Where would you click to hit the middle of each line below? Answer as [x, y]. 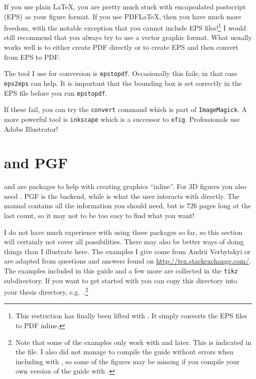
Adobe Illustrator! [31, 129]
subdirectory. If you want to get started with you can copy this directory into [121, 280]
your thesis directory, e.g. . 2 [46, 291]
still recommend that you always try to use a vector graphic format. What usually [128, 37]
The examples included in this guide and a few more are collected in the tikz [121, 270]
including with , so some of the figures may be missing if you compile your [128, 361]
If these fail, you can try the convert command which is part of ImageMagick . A [126, 109]
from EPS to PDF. [32, 57]
